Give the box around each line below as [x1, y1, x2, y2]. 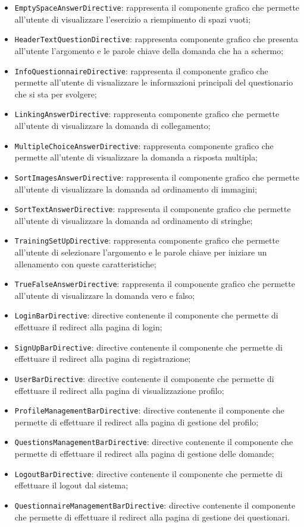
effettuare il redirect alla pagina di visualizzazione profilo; [14, 384, 224, 396]
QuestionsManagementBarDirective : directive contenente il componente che [14, 436, 293, 448]
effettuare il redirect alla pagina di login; [14, 321, 162, 333]
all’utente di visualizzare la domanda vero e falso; [14, 289, 195, 301]
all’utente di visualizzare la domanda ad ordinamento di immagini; [14, 182, 258, 195]
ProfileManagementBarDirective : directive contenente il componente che [14, 404, 284, 416]
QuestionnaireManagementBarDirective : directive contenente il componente [14, 498, 296, 511]
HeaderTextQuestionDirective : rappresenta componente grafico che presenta [14, 33, 299, 45]
